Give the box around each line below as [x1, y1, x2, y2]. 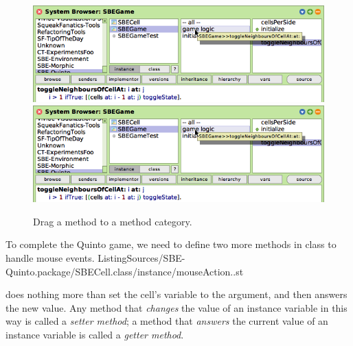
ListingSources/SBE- [98, 251, 185, 265]
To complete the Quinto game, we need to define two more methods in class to [5, 237, 337, 251]
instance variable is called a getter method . [5, 328, 184, 341]
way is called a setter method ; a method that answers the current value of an [5, 314, 328, 328]
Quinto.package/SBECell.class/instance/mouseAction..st [5, 264, 244, 278]
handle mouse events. [5, 251, 95, 265]
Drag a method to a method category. [33, 214, 192, 228]
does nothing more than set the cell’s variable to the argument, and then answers [5, 287, 348, 301]
